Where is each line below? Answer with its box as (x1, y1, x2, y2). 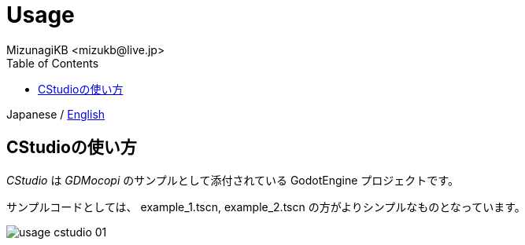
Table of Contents (6, 56, 99, 70)
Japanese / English (6, 107, 105, 121)
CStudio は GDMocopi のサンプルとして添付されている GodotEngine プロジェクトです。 (6, 173, 459, 187)
